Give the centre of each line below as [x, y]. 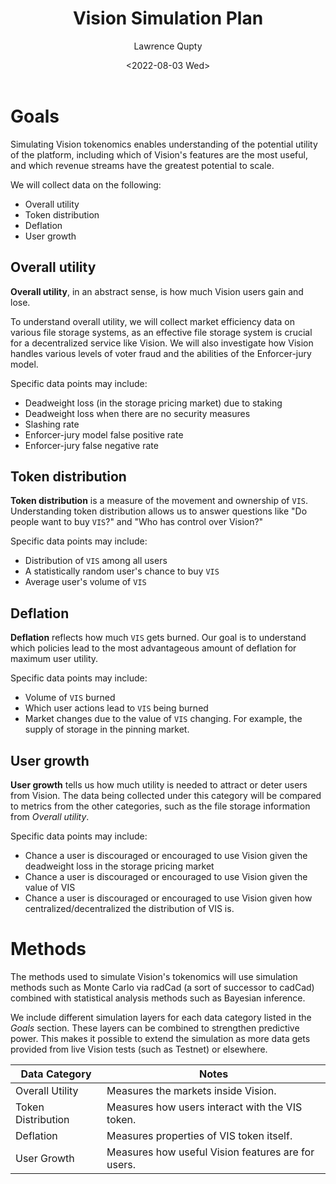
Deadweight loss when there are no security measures [137, 413]
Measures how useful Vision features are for [210, 1152]
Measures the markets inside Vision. [191, 1090]
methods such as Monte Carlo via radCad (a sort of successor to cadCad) [162, 987]
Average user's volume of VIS [85, 582]
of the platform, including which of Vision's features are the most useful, [159, 154]
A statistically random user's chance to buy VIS [122, 571]
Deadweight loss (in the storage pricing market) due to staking [153, 403]
